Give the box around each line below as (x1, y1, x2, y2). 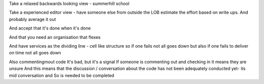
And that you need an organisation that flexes (9, 34, 101, 40)
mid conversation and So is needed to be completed (9, 72, 114, 78)
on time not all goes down (9, 50, 61, 56)
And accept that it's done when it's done (9, 25, 91, 31)
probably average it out (9, 16, 56, 22)
